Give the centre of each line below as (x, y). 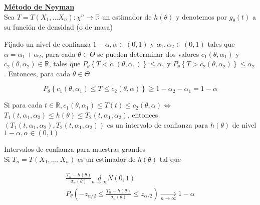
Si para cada (23, 105)
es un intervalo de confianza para (158, 124)
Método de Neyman (39, 7)
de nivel (244, 124)
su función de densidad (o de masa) (58, 27)
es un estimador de (106, 159)
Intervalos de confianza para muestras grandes (75, 149)
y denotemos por (202, 16)
